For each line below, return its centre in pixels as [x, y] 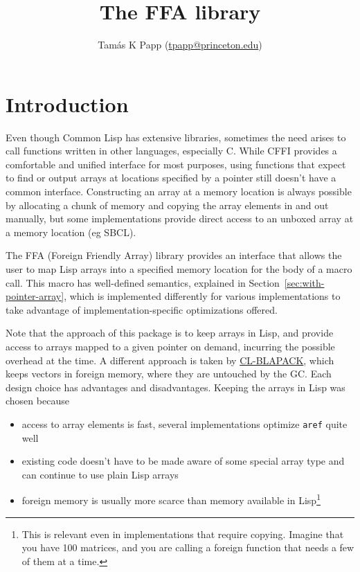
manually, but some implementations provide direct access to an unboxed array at [180, 218]
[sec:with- [304, 282]
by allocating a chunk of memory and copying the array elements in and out [167, 205]
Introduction [67, 104]
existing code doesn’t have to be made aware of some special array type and [183, 461]
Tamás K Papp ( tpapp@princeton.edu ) [180, 45]
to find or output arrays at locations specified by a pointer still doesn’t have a [171, 178]
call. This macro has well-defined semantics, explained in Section [143, 282]
